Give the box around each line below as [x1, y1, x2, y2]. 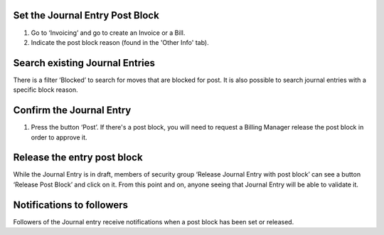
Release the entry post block [13, 152, 143, 164]
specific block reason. [13, 85, 78, 94]
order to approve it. [31, 132, 88, 142]
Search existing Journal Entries [13, 57, 156, 69]
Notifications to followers [13, 199, 128, 211]
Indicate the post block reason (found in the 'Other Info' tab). [31, 38, 209, 46]
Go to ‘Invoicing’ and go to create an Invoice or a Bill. [31, 28, 186, 37]
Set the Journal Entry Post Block [13, 9, 159, 21]
